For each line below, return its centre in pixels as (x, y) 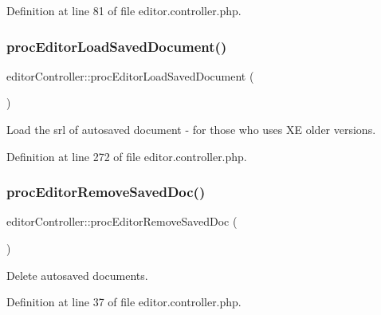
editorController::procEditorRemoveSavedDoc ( (122, 221)
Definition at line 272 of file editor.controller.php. (127, 156)
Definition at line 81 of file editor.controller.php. (124, 10)
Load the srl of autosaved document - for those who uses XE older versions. (191, 129)
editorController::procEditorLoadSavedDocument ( (130, 75)
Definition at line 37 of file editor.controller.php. (124, 302)
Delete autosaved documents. (77, 275)
